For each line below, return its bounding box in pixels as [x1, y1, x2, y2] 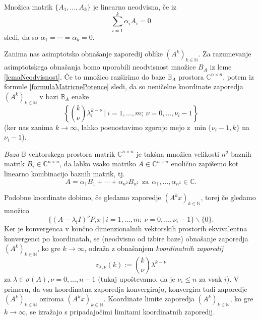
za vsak [199, 273, 222, 284]
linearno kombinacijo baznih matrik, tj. [4, 168, 125, 179]
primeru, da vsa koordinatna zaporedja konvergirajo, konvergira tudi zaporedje [4, 283, 247, 294]
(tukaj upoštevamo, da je [98, 273, 175, 284]
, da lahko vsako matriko [59, 158, 136, 169]
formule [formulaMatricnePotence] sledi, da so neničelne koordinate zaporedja [4, 81, 243, 92]
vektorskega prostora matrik [28, 148, 115, 159]
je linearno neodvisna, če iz [93, 2, 176, 12]
